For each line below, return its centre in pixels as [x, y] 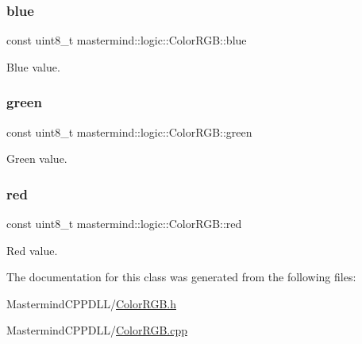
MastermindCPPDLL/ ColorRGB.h [91, 303]
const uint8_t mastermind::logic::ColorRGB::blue [127, 40]
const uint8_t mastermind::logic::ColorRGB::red [124, 224]
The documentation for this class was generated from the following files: [181, 277]
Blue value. [33, 66]
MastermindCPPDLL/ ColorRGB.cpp [97, 330]
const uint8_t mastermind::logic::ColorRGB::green [129, 131]
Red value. [32, 250]
